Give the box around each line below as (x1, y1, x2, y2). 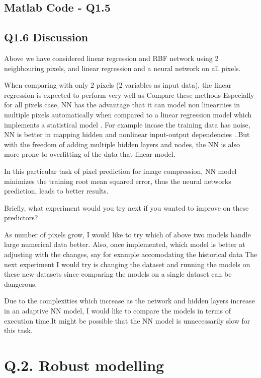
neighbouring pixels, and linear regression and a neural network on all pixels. (4, 62, 241, 73)
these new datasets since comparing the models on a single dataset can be (4, 269, 232, 279)
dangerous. (4, 278, 37, 289)
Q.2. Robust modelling (4, 355, 164, 375)
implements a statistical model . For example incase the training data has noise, (4, 119, 250, 130)
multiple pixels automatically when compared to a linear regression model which (4, 109, 252, 119)
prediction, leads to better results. (4, 185, 109, 196)
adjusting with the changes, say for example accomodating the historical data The (4, 249, 257, 260)
